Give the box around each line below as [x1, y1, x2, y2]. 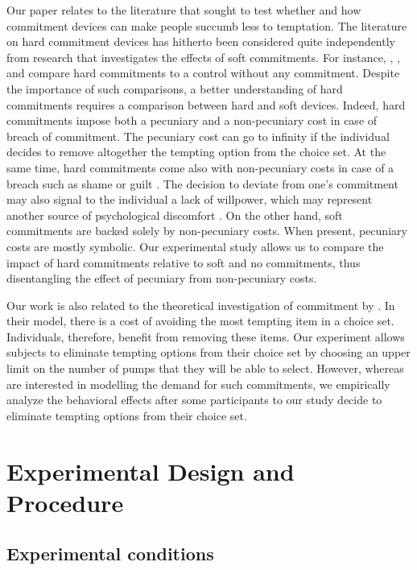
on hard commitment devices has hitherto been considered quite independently [6, 33, 395, 50]
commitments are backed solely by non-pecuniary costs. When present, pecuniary [6, 222, 407, 239]
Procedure [6, 485, 124, 518]
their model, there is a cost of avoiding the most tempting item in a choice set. [6, 312, 394, 329]
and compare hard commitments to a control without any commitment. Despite [6, 64, 400, 81]
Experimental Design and [6, 454, 295, 487]
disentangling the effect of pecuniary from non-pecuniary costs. [6, 270, 317, 287]
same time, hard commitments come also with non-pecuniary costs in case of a [6, 159, 394, 176]
